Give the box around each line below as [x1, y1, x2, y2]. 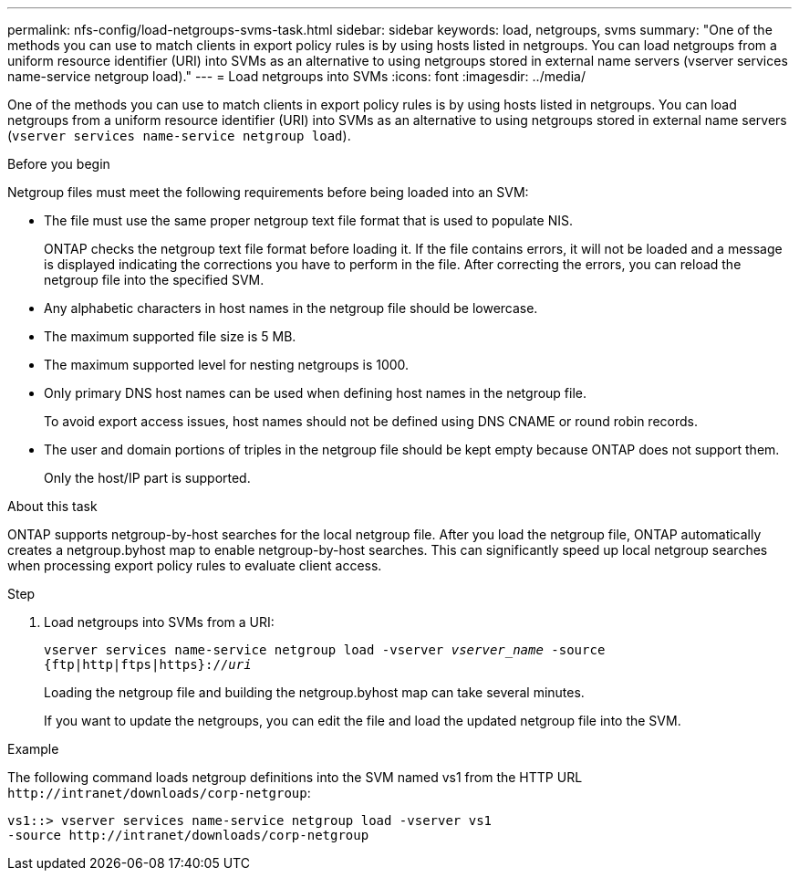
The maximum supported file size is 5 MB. [44, 329, 296, 344]
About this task [7, 498, 98, 514]
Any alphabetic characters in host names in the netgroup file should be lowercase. [44, 300, 538, 316]
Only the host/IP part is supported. [44, 470, 251, 486]
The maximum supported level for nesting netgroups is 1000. [44, 357, 410, 372]
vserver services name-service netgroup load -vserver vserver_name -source [44, 643, 606, 657]
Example [7, 741, 59, 757]
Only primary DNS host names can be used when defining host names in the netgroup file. [44, 385, 587, 401]
